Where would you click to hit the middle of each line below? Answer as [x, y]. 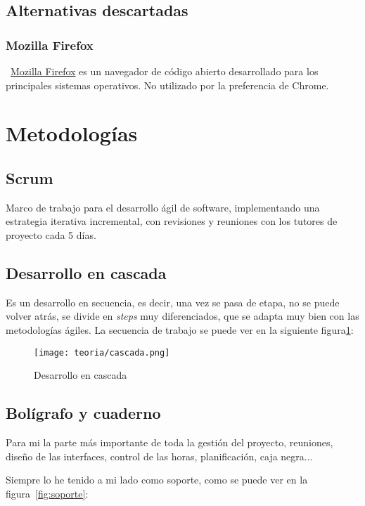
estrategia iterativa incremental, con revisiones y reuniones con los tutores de [172, 221]
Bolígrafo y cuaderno [83, 413]
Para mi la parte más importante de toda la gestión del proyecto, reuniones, [169, 442]
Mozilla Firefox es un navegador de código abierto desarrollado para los [165, 71]
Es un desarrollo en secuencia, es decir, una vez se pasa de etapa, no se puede [173, 302]
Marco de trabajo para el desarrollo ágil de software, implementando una [163, 207]
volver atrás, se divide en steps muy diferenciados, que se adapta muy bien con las [182, 316]
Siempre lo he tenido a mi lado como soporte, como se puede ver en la [157, 480]
